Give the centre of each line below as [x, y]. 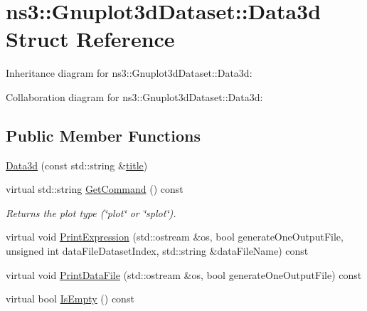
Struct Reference [90, 39]
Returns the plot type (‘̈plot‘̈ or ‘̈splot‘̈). [91, 212]
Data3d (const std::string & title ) [77, 165]
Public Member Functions [103, 135]
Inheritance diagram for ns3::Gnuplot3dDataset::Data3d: [129, 73]
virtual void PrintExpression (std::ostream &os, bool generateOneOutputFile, [175, 237]
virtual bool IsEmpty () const [70, 299]
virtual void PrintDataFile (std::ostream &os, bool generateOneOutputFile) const [184, 274]
